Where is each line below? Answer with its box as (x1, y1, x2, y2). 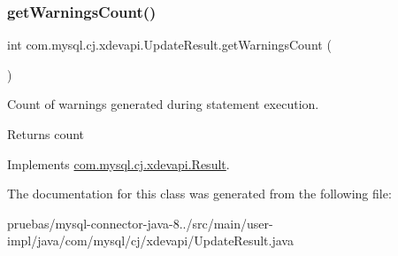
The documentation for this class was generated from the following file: (7, 184, 392, 203)
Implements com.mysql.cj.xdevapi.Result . (7, 154, 230, 173)
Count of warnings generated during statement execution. (7, 95, 319, 113)
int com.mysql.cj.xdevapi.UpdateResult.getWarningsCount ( (7, 35, 332, 54)
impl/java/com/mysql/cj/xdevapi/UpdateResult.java (7, 231, 294, 250)
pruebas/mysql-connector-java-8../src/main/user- (7, 213, 273, 232)
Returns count (7, 125, 85, 143)
